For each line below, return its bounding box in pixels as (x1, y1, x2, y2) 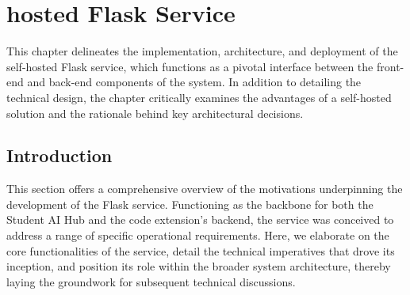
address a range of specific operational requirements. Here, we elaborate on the (6, 227, 389, 244)
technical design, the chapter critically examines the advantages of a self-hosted (6, 89, 392, 105)
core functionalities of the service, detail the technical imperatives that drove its (6, 242, 395, 259)
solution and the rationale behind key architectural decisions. (6, 104, 304, 121)
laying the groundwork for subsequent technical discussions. (6, 273, 296, 289)
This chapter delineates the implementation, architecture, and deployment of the (6, 43, 398, 59)
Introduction (6, 143, 113, 168)
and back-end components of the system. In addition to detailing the (27, 74, 362, 90)
